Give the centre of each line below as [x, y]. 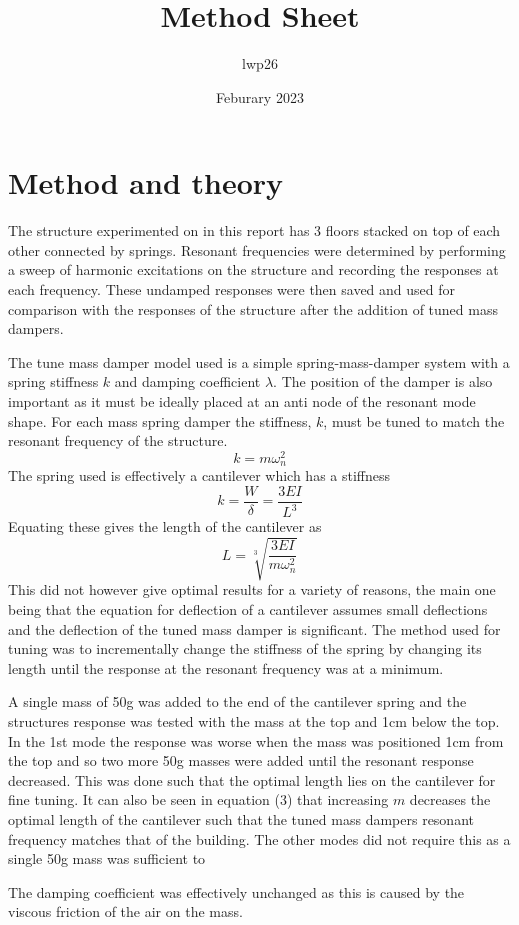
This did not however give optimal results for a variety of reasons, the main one [252, 589]
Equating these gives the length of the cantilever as [165, 526]
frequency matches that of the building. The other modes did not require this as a [259, 838]
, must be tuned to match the [414, 420]
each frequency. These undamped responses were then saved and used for [232, 289]
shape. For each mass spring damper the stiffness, [160, 420]
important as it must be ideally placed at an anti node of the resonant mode [242, 401]
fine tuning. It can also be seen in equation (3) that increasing [198, 799]
